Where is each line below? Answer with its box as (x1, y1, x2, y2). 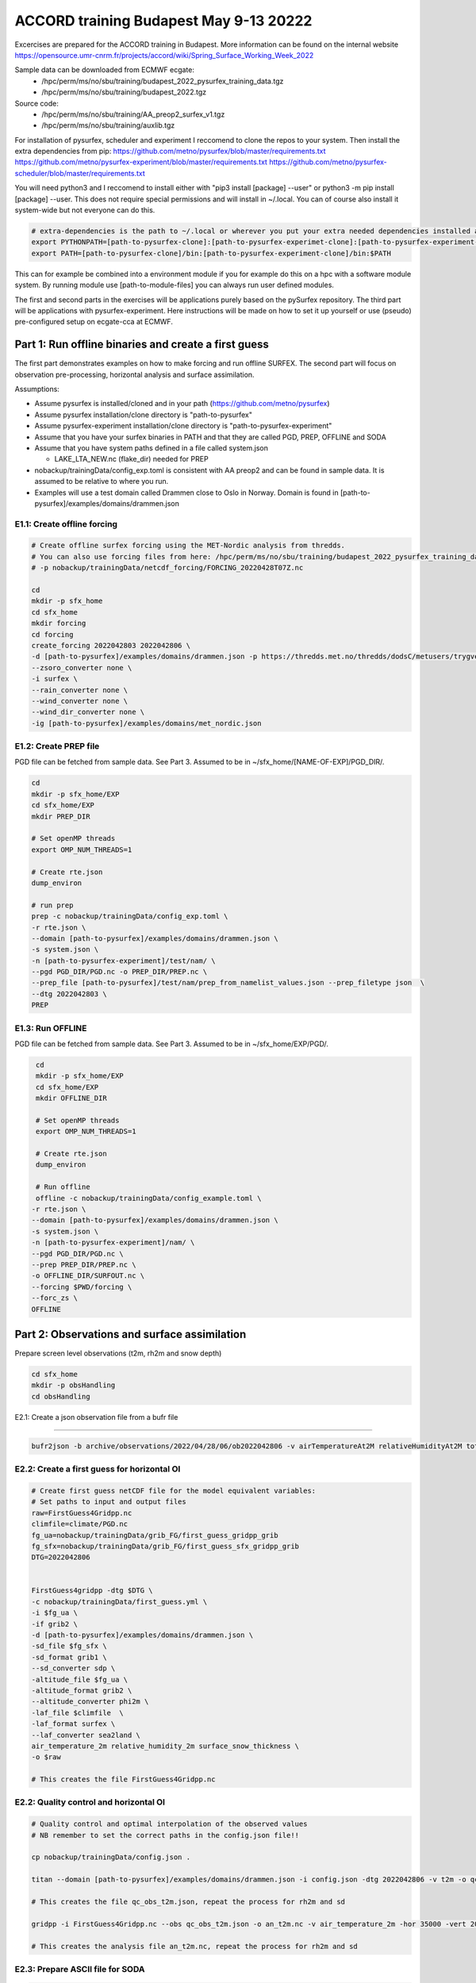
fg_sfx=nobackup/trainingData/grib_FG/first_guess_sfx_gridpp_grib (31, 1541, 300, 1551)
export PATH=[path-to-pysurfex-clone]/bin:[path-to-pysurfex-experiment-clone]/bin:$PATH (31, 248, 392, 258)
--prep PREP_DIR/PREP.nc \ (31, 1260, 136, 1269)
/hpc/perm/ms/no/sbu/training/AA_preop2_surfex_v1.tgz (41, 109, 225, 119)
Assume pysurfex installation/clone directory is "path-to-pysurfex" (34, 409, 253, 420)
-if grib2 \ (31, 1619, 79, 1628)
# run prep (31, 900, 74, 910)
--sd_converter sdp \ (31, 1664, 116, 1673)
